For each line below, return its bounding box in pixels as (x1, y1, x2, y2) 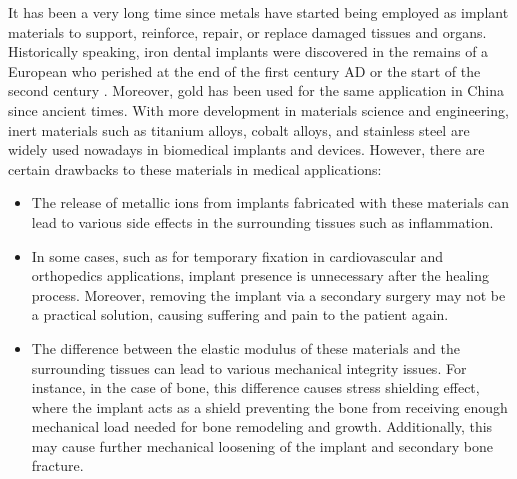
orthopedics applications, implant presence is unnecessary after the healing (31, 265, 489, 286)
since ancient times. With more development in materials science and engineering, (8, 99, 509, 120)
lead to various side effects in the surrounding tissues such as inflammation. (31, 211, 494, 232)
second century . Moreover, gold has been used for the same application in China (8, 80, 504, 101)
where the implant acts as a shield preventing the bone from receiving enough (31, 396, 508, 417)
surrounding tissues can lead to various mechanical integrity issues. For (31, 357, 467, 378)
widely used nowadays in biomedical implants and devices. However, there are (8, 139, 485, 160)
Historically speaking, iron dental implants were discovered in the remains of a (8, 41, 489, 62)
